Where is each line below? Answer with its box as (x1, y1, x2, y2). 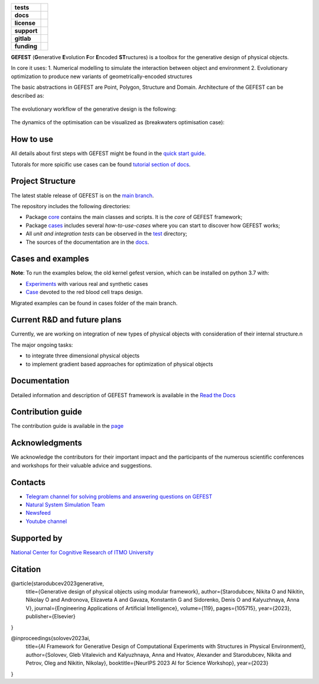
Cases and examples (11, 254, 89, 264)
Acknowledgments (11, 438, 83, 448)
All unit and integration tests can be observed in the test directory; (25, 230, 187, 237)
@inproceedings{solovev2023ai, (11, 635, 91, 641)
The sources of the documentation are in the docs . (25, 238, 149, 246)
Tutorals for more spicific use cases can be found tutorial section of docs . (11, 160, 191, 168)
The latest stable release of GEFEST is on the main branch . (11, 192, 154, 199)
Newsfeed (25, 509, 51, 517)
